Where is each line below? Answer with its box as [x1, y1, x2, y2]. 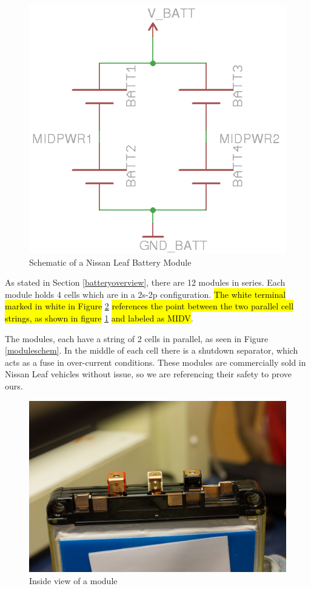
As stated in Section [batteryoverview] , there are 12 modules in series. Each [5, 276, 286, 289]
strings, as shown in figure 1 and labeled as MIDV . [5, 312, 193, 325]
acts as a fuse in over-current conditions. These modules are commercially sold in [5, 355, 306, 368]
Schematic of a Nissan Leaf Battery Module [29, 255, 192, 268]
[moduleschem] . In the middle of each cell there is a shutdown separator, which [5, 344, 298, 357]
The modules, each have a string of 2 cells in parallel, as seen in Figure [5, 332, 269, 345]
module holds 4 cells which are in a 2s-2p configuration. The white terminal [5, 288, 286, 300]
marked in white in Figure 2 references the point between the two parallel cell [5, 300, 294, 312]
